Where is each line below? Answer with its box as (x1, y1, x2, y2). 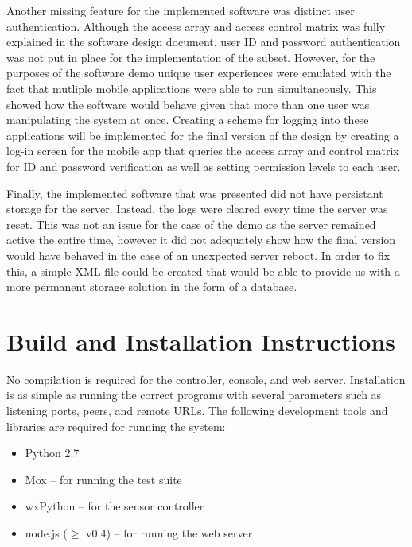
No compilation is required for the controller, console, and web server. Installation (6, 370, 406, 387)
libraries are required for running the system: (6, 417, 226, 434)
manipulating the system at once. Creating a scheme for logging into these (6, 111, 369, 128)
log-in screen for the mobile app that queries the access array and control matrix (6, 142, 399, 159)
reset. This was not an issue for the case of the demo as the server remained (6, 215, 376, 232)
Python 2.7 (25, 444, 80, 461)
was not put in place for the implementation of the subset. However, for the (6, 48, 375, 65)
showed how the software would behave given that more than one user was (6, 95, 370, 112)
